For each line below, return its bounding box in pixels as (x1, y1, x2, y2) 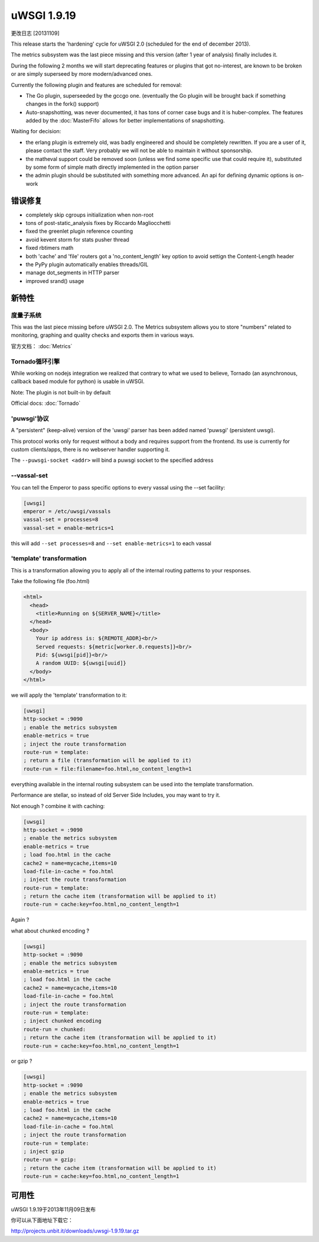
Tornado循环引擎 (11, 357, 60, 365)
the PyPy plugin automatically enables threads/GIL (25, 261, 149, 268)
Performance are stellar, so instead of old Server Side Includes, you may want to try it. (11, 791, 221, 799)
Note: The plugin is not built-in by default (11, 388, 111, 396)
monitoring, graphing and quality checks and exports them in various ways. (11, 332, 194, 339)
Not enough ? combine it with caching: (11, 802, 105, 809)
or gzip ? (11, 1057, 32, 1065)
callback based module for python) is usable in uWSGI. (11, 378, 145, 385)
